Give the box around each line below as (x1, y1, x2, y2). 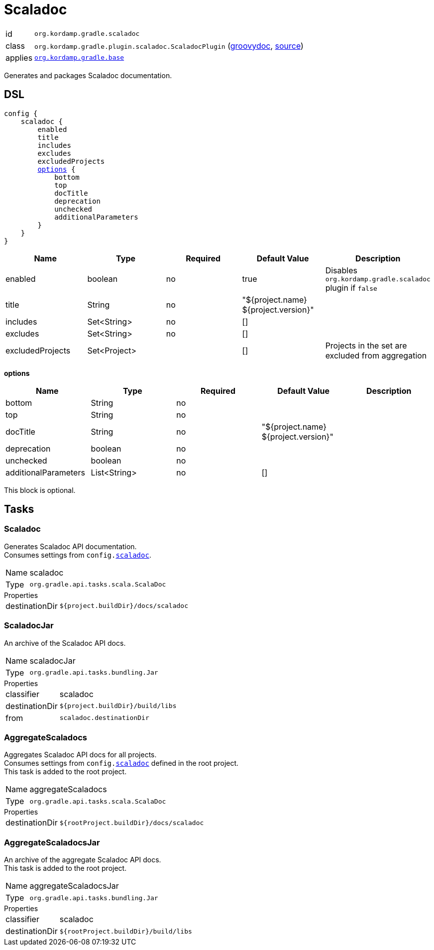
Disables (325, 265, 357, 275)
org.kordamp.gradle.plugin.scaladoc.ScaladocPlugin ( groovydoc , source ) (34, 40, 304, 51)
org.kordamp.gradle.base (34, 54, 124, 62)
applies (5, 52, 33, 63)
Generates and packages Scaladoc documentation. (4, 71, 172, 80)
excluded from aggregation (325, 350, 427, 360)
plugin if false (325, 282, 377, 293)
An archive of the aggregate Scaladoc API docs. (4, 855, 161, 864)
